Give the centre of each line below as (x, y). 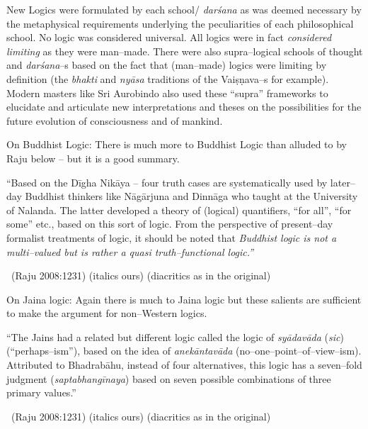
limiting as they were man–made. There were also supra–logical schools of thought (185, 51)
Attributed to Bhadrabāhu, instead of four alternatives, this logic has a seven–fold (184, 365)
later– (343, 182)
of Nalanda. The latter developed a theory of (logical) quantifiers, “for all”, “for (179, 210)
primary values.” (41, 392)
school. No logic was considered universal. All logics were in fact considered (169, 37)
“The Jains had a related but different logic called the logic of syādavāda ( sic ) (175, 336)
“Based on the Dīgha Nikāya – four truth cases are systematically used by (167, 182)
